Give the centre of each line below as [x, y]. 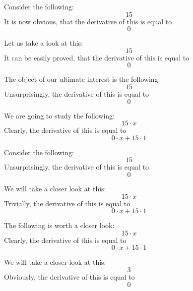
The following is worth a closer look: [59, 225]
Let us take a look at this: [43, 43]
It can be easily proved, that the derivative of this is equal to [97, 57]
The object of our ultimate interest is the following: [82, 79]
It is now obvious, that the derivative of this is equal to [88, 21]
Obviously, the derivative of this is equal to [69, 276]
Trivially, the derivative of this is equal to [67, 203]
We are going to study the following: [59, 115]
